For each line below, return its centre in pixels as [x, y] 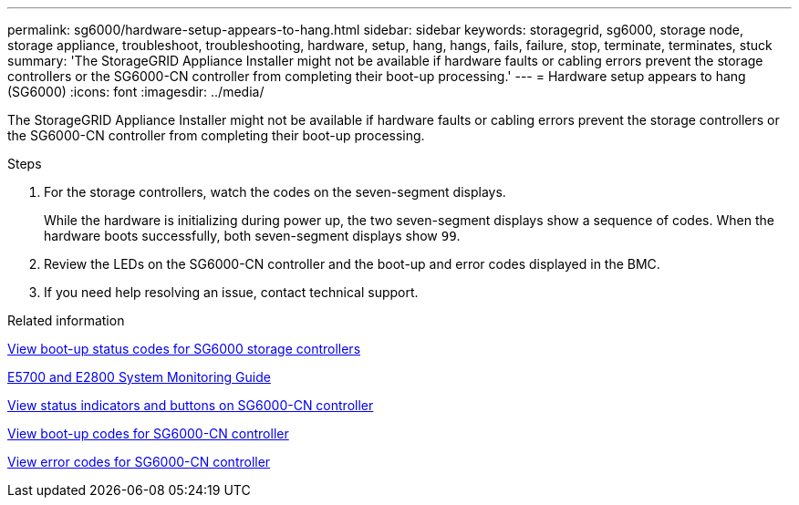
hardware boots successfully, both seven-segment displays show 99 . [252, 236]
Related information [66, 320]
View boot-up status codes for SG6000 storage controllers [184, 349]
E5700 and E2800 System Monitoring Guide [139, 377]
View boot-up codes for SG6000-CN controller [148, 433]
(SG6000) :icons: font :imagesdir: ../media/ [136, 92]
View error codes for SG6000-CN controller [139, 462]
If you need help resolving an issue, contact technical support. [231, 292]
